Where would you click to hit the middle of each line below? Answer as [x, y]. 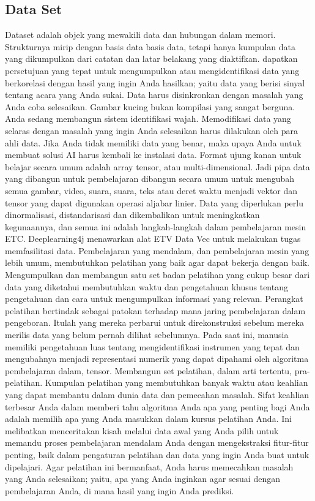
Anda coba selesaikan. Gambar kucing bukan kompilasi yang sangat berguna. [150, 106]
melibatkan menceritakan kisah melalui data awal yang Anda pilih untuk [142, 430]
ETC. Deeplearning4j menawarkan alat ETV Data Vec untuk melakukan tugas [153, 239]
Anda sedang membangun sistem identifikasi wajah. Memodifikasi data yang [148, 119]
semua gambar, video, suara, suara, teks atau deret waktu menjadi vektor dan [151, 190]
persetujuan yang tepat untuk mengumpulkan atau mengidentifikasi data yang [152, 70]
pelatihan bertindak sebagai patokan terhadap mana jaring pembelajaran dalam [155, 310]
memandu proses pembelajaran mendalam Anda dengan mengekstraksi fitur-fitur [157, 443]
